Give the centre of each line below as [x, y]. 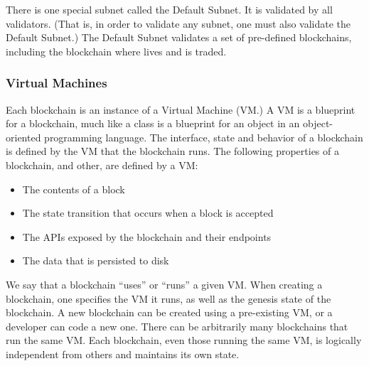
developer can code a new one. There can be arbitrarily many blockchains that [177, 326]
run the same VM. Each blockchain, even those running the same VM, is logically [184, 340]
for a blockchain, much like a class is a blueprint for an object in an [153, 123]
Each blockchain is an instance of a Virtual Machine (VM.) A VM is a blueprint [181, 109]
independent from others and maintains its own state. [123, 354]
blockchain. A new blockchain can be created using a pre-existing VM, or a [169, 312]
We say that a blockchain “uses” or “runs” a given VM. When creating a [164, 284]
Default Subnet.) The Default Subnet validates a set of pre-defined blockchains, [179, 37]
